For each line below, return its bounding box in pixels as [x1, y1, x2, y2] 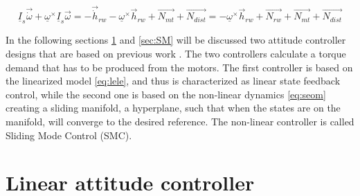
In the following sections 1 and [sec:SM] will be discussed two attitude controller [6, 33, 346, 47]
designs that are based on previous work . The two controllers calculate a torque [6, 46, 346, 61]
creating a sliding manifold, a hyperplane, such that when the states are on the [6, 100, 341, 115]
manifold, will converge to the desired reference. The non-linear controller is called [6, 114, 354, 129]
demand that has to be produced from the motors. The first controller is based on [6, 60, 353, 74]
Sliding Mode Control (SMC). [6, 127, 132, 142]
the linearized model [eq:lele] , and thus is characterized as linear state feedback [6, 73, 341, 88]
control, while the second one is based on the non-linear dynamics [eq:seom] [6, 87, 326, 101]
